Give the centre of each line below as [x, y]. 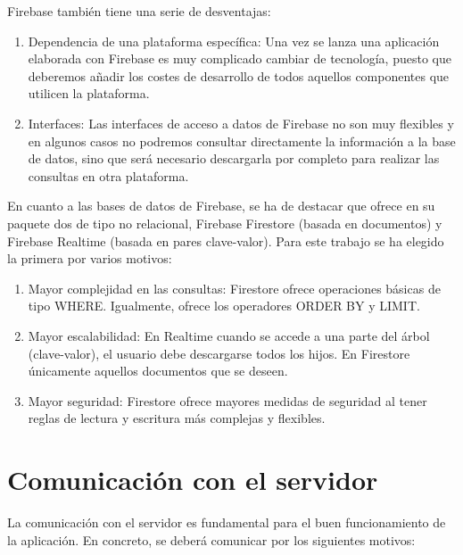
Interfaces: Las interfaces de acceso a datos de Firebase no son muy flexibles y [241, 123]
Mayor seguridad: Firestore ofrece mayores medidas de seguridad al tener [227, 400]
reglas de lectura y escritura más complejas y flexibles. [177, 418]
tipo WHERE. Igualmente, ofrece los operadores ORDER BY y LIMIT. [224, 306]
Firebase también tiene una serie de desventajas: [139, 11]
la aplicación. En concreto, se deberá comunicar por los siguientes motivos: [211, 539]
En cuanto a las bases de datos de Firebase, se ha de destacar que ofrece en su [221, 206]
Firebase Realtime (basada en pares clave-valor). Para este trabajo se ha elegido [226, 240]
